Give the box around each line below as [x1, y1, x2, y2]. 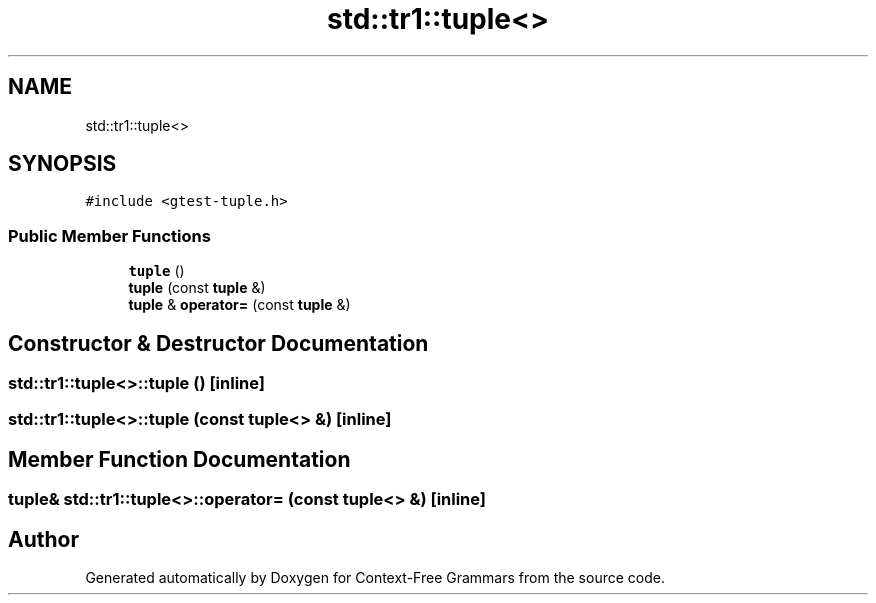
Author [8, 526, 79, 552]
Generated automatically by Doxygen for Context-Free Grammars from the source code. [85, 569, 665, 587]
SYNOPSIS [8, 151, 117, 177]
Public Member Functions [8, 225, 211, 246]
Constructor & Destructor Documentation [8, 330, 429, 356]
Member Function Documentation [8, 446, 351, 472]
